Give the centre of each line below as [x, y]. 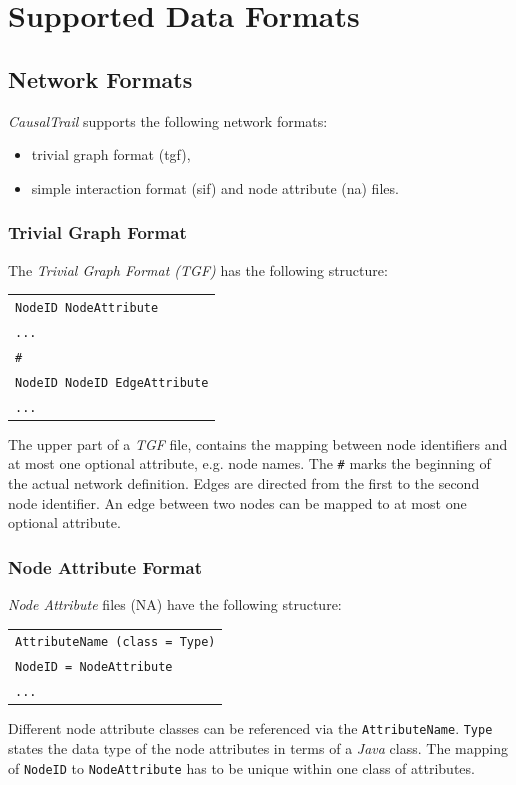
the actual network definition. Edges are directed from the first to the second [244, 482]
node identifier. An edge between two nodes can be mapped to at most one [237, 502]
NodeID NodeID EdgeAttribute [112, 382]
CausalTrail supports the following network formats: [168, 120]
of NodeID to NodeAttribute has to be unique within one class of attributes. [241, 767]
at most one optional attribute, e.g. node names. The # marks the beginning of [249, 463]
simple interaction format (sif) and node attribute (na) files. [215, 187]
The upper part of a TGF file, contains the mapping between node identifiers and [258, 443]
